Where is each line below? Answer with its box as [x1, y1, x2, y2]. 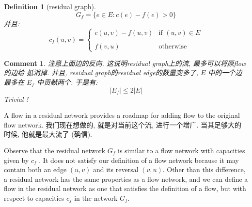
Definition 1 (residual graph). [4, 1, 96, 11]
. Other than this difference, [162, 164, 246, 175]
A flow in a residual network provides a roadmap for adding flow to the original [4, 110, 240, 120]
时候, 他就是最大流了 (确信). [4, 129, 92, 139]
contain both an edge [4, 164, 67, 175]
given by [4, 155, 29, 165]
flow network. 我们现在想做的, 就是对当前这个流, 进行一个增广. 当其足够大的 [4, 119, 242, 129]
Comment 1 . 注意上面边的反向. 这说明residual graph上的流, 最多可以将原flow [4, 58, 246, 68]
